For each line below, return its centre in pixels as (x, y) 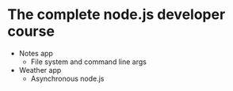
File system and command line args (89, 62)
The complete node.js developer (116, 15)
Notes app (36, 53)
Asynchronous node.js (67, 78)
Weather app (40, 70)
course (31, 31)
